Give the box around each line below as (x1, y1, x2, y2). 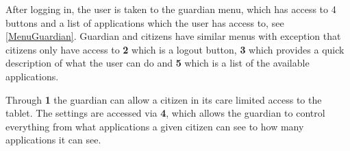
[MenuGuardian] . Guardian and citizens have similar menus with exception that (5, 29, 341, 43)
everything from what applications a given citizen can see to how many (5, 119, 304, 133)
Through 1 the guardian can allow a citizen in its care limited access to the (5, 92, 322, 106)
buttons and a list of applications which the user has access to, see (5, 15, 284, 30)
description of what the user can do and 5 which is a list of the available (5, 56, 310, 70)
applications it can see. (5, 132, 101, 147)
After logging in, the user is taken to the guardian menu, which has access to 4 (5, 2, 336, 16)
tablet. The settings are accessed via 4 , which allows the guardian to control (5, 106, 325, 120)
